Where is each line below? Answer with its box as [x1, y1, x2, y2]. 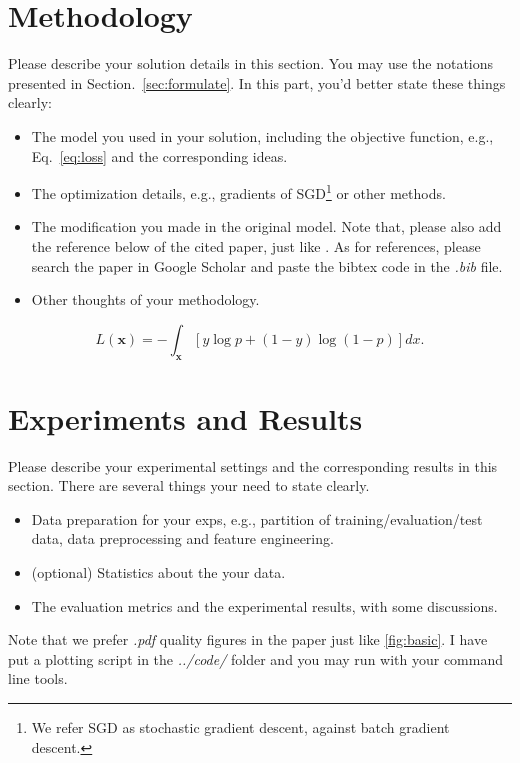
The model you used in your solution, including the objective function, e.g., [31, 125, 494, 146]
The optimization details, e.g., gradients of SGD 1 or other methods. [31, 180, 446, 203]
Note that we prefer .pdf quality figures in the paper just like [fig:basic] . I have [8, 629, 488, 650]
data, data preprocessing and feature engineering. [31, 528, 334, 549]
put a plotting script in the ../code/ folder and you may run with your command [8, 648, 504, 669]
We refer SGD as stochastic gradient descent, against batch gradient [31, 716, 450, 737]
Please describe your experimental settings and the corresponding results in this [8, 455, 498, 476]
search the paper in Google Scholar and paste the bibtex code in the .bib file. [31, 255, 503, 276]
